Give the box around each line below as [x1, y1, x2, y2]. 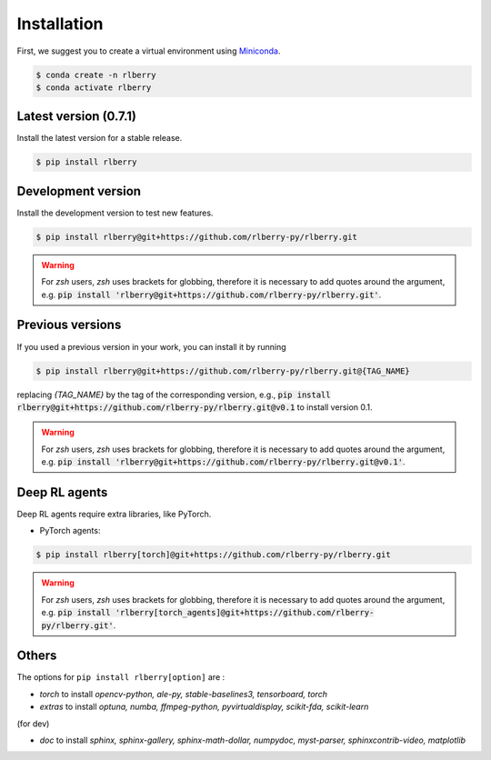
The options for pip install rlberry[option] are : [16, 672, 225, 683]
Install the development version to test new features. [16, 207, 214, 218]
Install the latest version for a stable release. [16, 133, 183, 144]
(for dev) [16, 718, 50, 729]
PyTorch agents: [39, 525, 101, 536]
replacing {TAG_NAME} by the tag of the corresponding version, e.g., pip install [16, 389, 331, 400]
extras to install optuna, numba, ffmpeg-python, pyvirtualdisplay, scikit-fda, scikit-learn [39, 701, 369, 713]
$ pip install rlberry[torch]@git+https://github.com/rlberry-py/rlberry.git [35, 550, 391, 560]
